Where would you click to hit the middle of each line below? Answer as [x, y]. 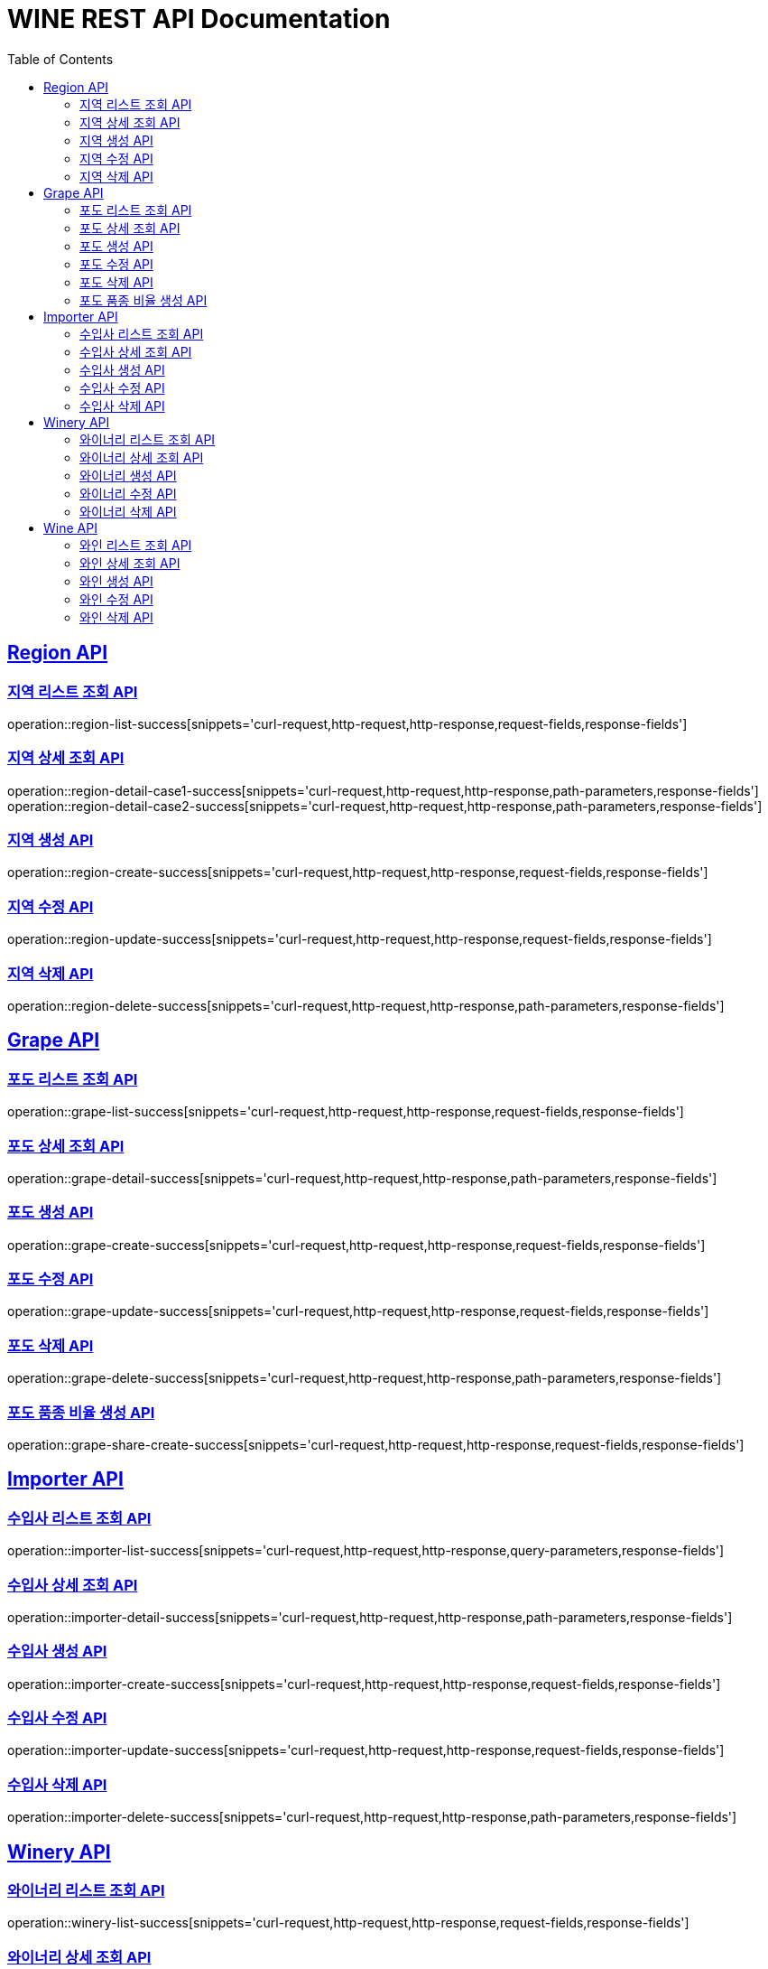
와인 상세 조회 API [130, 563]
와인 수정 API [116, 599]
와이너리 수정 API [128, 493]
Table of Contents [60, 59]
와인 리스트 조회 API [136, 545]
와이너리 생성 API [128, 475]
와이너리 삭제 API [128, 511]
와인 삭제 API [116, 617]
